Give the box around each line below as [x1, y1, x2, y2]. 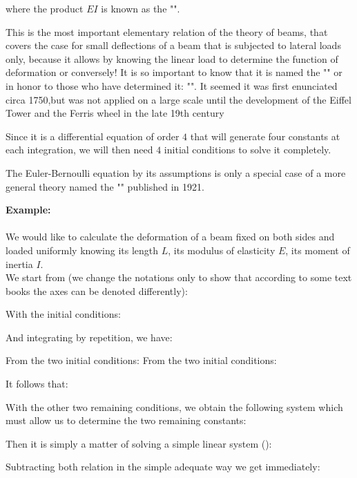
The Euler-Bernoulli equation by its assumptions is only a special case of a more [6, 165, 346, 180]
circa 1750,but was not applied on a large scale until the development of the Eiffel [6, 92, 351, 106]
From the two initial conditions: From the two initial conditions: [6, 353, 277, 367]
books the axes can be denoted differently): [6, 283, 188, 298]
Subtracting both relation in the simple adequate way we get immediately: [6, 459, 320, 474]
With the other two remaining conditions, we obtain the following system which [6, 399, 343, 414]
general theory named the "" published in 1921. [6, 179, 204, 193]
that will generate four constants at [190, 128, 340, 143]
